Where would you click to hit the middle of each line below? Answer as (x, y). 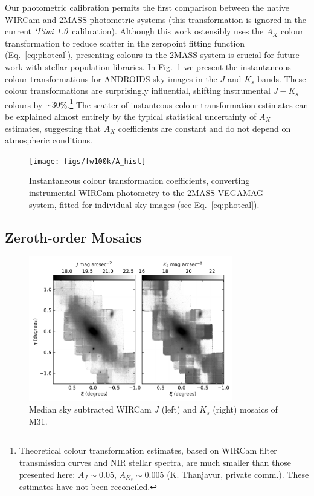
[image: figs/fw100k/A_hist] (88, 161)
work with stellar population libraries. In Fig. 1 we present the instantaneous (148, 66)
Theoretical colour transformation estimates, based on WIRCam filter (148, 450)
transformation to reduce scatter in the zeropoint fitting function (125, 43)
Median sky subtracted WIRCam (90, 409)
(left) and (179, 409)
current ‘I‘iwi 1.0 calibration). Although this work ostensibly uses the (134, 31)
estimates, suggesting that (53, 128)
